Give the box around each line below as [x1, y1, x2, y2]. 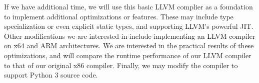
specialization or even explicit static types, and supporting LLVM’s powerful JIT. [4, 21, 253, 31]
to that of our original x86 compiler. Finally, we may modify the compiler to [4, 60, 238, 70]
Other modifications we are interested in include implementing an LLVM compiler [4, 30, 255, 41]
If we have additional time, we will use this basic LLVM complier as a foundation [4, 1, 253, 11]
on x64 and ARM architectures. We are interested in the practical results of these [4, 40, 254, 51]
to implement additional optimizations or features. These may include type [4, 11, 233, 21]
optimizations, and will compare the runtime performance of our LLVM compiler [4, 50, 251, 60]
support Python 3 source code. [4, 70, 98, 80]
